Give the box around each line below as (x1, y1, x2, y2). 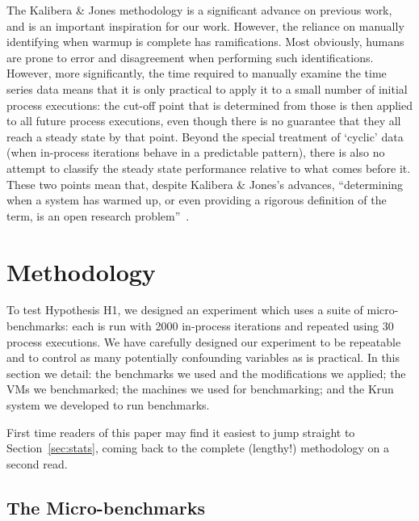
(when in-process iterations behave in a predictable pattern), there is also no (6, 144, 385, 161)
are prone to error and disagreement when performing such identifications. (6, 48, 374, 65)
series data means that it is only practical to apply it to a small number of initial (6, 80, 408, 97)
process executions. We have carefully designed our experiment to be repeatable (6, 333, 401, 350)
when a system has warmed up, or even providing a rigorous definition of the (6, 191, 387, 208)
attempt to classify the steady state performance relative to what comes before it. (6, 159, 411, 176)
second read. (6, 455, 68, 472)
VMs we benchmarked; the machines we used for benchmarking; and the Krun (6, 380, 394, 397)
